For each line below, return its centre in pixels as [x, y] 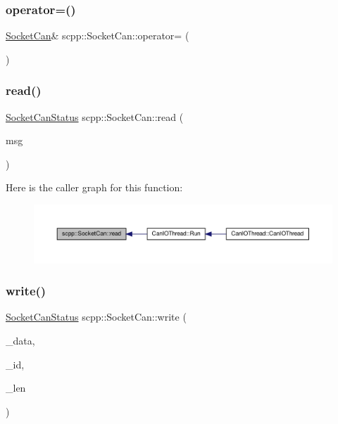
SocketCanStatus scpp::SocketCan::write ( [96, 317]
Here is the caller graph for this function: [94, 187]
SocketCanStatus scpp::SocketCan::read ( [95, 116]
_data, [20, 341]
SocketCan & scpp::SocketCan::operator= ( [98, 36]
